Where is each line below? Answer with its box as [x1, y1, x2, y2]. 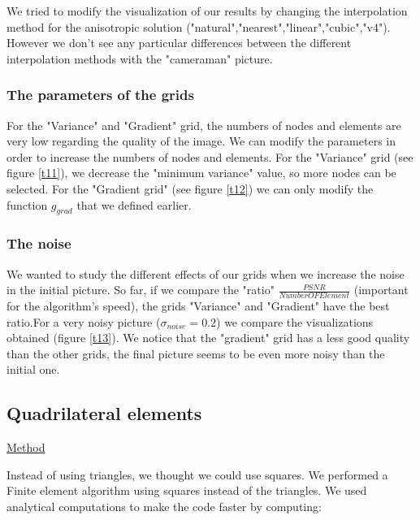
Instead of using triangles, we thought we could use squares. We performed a [6, 466, 388, 483]
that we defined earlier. [76, 196, 192, 213]
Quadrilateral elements [6, 401, 202, 426]
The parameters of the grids [6, 84, 194, 105]
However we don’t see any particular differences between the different [6, 34, 352, 51]
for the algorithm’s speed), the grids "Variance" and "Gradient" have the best [6, 297, 390, 314]
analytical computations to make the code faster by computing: [6, 497, 322, 514]
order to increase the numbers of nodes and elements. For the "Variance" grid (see [6, 148, 414, 165]
